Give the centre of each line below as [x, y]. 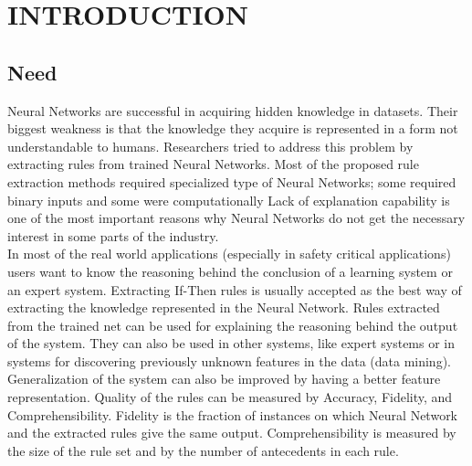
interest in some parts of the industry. [113, 235]
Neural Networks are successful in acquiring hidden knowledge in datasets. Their [233, 110]
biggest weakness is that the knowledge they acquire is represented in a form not [233, 128]
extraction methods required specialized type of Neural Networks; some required [232, 181]
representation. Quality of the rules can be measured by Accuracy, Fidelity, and [230, 397]
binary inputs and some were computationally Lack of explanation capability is [229, 200]
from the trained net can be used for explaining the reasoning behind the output [233, 325]
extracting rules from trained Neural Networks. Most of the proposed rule [213, 164]
